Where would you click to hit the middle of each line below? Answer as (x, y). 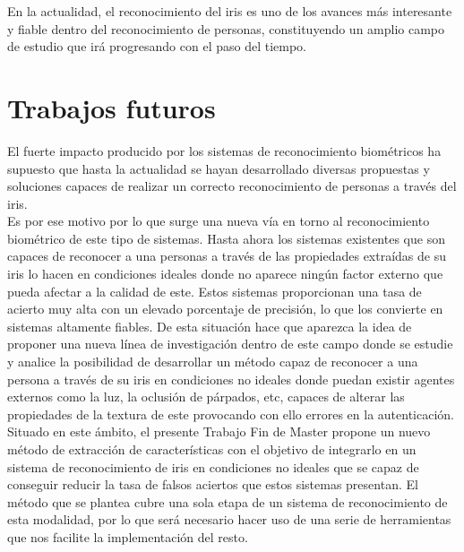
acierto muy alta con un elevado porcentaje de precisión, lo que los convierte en (225, 309)
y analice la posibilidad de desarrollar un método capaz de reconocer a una (213, 362)
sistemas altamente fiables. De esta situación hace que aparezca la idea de (210, 326)
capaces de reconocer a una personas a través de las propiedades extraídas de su (227, 256)
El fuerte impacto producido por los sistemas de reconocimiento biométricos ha (224, 150)
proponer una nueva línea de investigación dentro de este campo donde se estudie (230, 344)
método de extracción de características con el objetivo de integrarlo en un (212, 449)
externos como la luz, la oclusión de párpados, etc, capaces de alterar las (206, 397)
